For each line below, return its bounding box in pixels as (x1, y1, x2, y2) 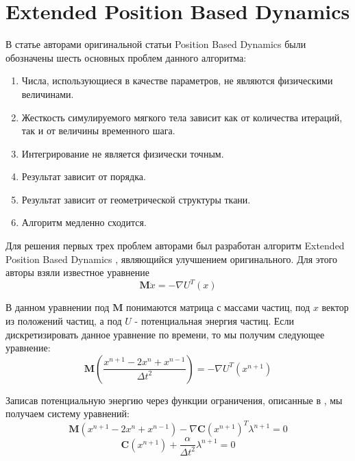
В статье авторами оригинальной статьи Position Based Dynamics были (5, 37, 306, 51)
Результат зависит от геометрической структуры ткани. (21, 192, 251, 206)
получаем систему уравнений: (5, 406, 130, 421)
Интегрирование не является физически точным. (21, 146, 224, 160)
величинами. (21, 86, 74, 101)
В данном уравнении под (5, 300, 110, 314)
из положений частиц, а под (5, 313, 122, 327)
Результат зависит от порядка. (21, 169, 146, 184)
